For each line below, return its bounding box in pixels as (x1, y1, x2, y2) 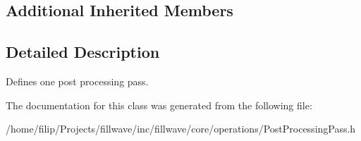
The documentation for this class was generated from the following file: (6, 97, 312, 112)
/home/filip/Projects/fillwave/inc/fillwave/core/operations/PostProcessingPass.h (6, 121, 356, 136)
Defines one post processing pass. (6, 73, 149, 88)
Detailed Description (6, 41, 160, 63)
